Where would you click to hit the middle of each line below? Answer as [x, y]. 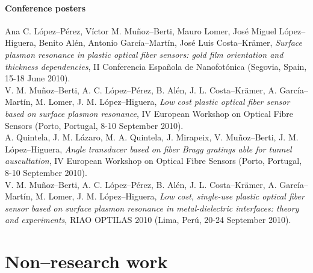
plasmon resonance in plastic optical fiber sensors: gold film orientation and [144, 54]
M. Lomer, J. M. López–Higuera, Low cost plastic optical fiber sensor [163, 102]
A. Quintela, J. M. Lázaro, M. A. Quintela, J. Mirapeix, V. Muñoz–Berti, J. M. [152, 137]
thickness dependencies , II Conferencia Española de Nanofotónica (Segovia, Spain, [156, 66]
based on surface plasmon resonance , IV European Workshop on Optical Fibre [149, 113]
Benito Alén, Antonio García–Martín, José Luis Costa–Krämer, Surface [171, 42]
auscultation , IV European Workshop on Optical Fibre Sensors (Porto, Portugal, [153, 161]
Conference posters [45, 8]
